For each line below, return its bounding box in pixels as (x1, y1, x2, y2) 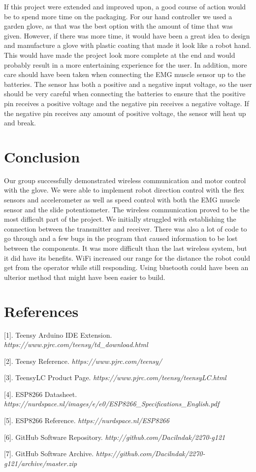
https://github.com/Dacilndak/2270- (96, 448, 205, 459)
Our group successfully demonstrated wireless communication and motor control (4, 175, 246, 185)
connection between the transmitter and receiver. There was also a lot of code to (4, 223, 247, 234)
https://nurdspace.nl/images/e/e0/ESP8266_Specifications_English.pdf (4, 398, 220, 409)
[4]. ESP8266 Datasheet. (4, 389, 77, 399)
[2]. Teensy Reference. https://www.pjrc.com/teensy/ (4, 355, 162, 366)
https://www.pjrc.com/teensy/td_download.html (4, 339, 148, 350)
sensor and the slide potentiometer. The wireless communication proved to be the (4, 204, 250, 214)
